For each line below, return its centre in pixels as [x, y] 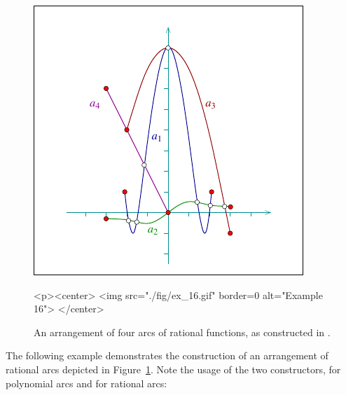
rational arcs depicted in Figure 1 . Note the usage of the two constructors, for [173, 369]
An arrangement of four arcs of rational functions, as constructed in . [182, 332]
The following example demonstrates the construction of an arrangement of [167, 355]
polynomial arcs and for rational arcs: [86, 383]
